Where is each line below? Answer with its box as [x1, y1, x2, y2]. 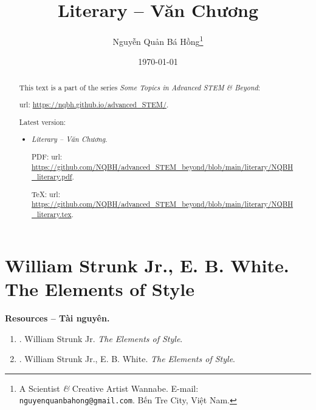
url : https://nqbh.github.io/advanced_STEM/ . [19, 99, 169, 110]
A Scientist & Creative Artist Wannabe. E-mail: [19, 381, 199, 394]
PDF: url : [32, 151, 63, 161]
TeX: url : [32, 189, 60, 199]
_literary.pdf [32, 172, 72, 182]
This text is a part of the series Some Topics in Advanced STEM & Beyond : [19, 82, 260, 92]
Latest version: [19, 116, 66, 127]
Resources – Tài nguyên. [5, 311, 110, 324]
